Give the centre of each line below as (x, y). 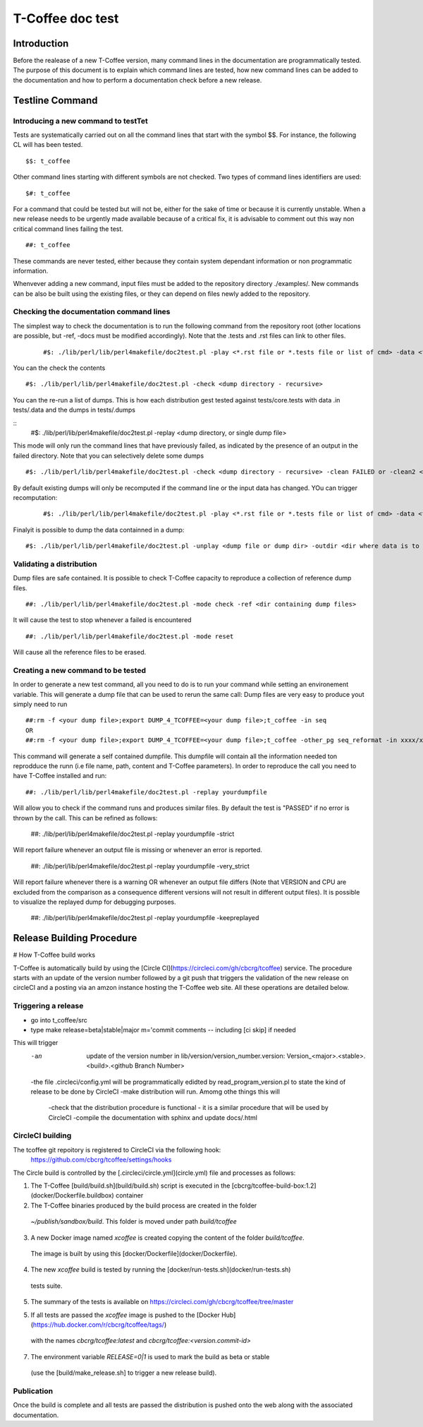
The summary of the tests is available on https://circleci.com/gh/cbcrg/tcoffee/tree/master (162, 1302)
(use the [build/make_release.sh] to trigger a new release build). (124, 1373)
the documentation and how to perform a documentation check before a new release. (137, 80)
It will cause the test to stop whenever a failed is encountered (102, 620)
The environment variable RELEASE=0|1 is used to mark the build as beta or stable (150, 1356)
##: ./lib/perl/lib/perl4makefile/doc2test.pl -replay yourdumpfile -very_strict (140, 866)
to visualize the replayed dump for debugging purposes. (94, 902)
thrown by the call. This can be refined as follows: (85, 818)
